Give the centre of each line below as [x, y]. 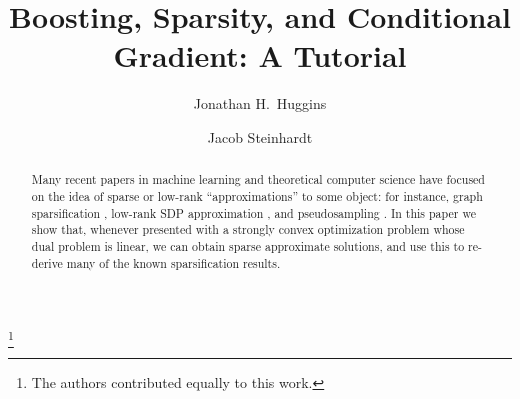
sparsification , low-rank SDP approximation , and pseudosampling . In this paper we [253, 212]
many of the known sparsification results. [173, 262]
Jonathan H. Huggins [260, 103]
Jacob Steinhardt [260, 136]
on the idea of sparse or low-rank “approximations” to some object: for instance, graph [257, 195]
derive [47, 262]
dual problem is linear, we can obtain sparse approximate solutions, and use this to [248, 245]
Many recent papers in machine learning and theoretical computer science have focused [258, 179]
